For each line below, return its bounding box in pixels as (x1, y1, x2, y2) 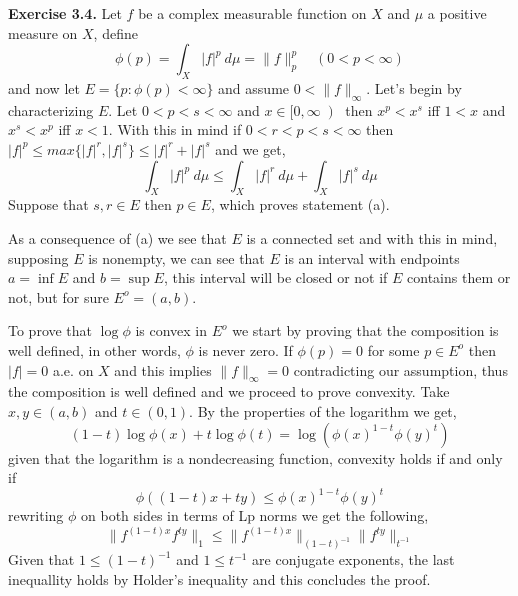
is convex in (135, 320, 208, 341)
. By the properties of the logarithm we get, (189, 400, 457, 421)
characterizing (8, 99, 94, 120)
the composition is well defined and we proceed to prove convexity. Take (8, 381, 450, 402)
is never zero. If (198, 339, 293, 360)
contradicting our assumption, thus (293, 359, 508, 380)
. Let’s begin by (366, 77, 462, 98)
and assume (218, 77, 290, 98)
